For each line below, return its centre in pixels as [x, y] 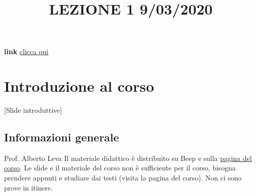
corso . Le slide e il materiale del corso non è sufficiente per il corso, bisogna [120, 168]
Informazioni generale [62, 137]
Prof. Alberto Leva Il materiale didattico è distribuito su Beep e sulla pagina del [128, 158]
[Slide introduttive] [33, 110]
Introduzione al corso [79, 86]
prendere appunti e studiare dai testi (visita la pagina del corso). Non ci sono [123, 178]
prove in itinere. [28, 187]
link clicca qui [26, 51]
